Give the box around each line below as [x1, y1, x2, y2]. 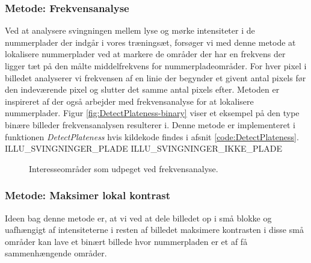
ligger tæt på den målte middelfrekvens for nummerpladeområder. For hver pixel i [5, 60, 307, 72]
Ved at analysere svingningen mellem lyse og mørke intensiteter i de [5, 24, 255, 37]
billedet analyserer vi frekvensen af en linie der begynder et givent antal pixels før [5, 71, 306, 84]
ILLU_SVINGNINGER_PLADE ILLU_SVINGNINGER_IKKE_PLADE [5, 142, 283, 155]
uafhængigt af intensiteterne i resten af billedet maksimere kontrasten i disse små [5, 223, 304, 236]
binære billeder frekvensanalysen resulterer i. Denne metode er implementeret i [5, 118, 295, 131]
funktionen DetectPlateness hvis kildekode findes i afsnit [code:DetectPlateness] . [5, 130, 299, 143]
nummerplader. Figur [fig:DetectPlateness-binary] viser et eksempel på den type [5, 107, 300, 119]
